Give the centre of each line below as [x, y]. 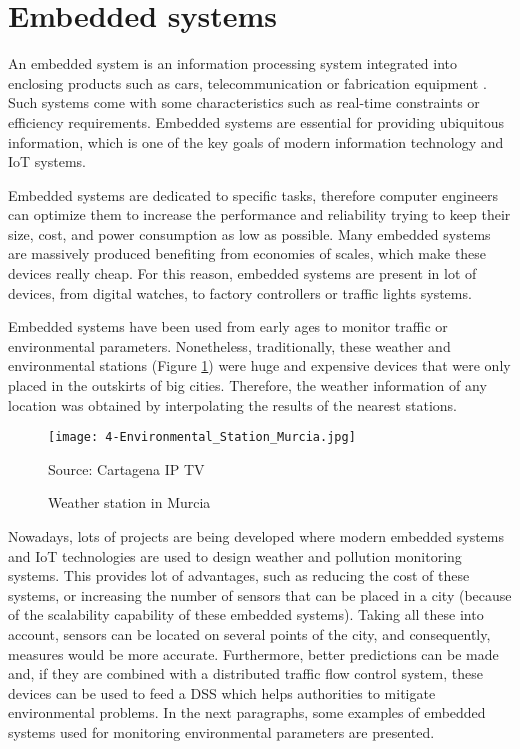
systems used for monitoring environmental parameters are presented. [221, 732]
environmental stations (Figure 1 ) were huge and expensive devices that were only [259, 365]
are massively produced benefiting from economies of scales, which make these [247, 253]
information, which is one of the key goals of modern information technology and [256, 141]
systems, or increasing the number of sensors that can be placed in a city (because [260, 594]
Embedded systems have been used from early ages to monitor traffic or [228, 326]
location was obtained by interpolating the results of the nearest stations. [232, 404]
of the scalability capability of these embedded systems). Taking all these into [246, 614]
